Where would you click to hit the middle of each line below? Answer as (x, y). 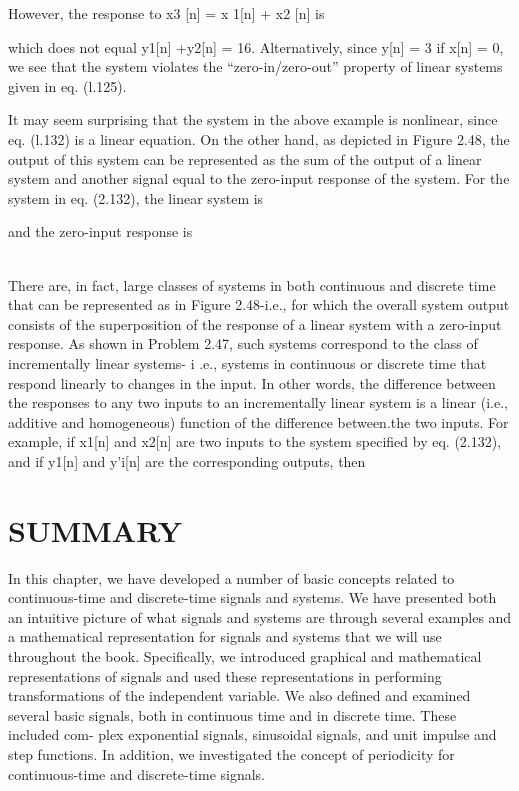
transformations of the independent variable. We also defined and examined (239, 695)
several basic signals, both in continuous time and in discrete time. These (232, 714)
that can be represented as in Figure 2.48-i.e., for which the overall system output (259, 304)
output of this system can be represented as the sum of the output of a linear (245, 158)
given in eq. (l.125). (67, 85)
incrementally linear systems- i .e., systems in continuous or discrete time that (247, 362)
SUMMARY (95, 529)
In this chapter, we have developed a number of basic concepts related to (231, 577)
